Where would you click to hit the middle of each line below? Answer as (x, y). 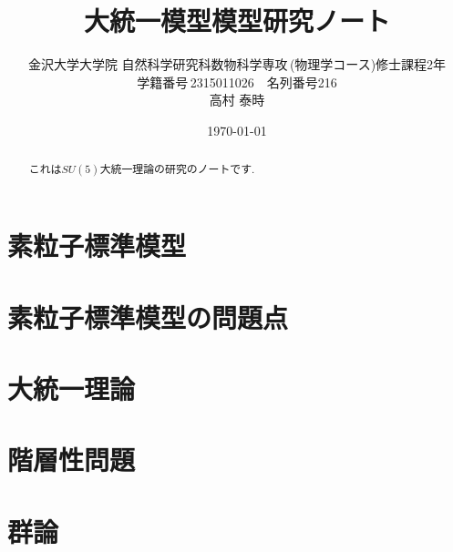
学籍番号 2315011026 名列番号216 (237, 82)
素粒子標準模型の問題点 (148, 317)
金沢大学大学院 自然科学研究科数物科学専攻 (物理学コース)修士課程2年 (237, 64)
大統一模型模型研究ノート (237, 20)
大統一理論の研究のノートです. (177, 169)
